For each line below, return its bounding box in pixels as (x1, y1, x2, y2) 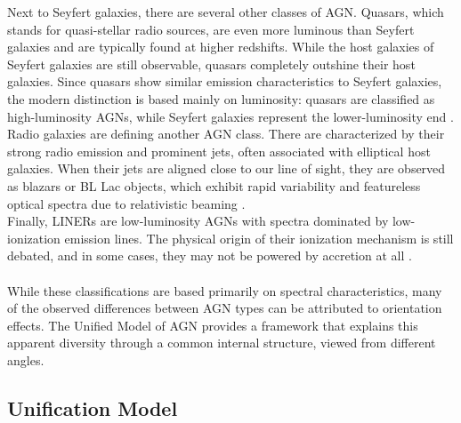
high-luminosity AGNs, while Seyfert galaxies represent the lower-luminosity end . (7, 107, 454, 125)
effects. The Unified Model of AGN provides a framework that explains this (7, 315, 418, 334)
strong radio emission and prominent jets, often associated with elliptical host (7, 141, 431, 160)
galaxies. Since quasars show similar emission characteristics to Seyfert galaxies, (7, 72, 442, 91)
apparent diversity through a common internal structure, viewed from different (7, 333, 436, 352)
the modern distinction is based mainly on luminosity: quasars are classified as (7, 89, 435, 108)
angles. (7, 350, 44, 369)
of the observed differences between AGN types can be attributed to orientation (7, 299, 442, 317)
